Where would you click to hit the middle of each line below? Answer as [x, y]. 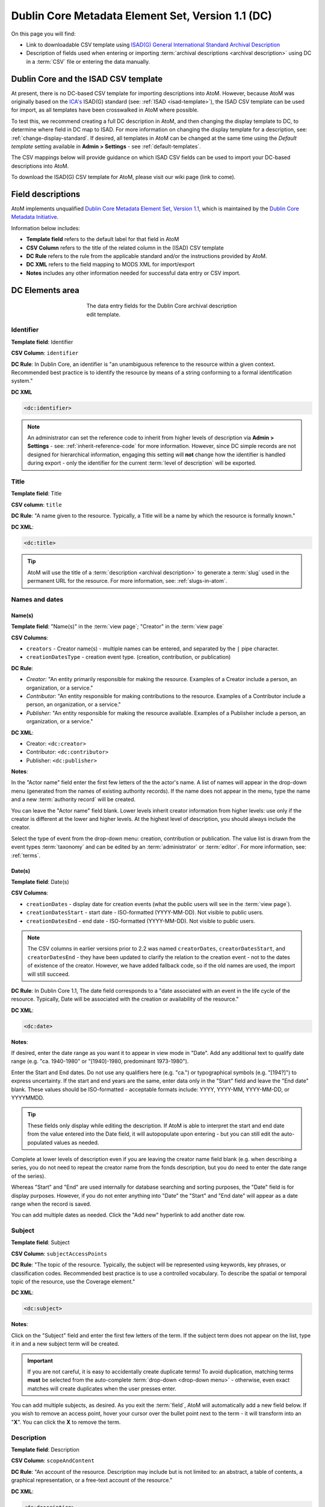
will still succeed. [49, 974]
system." [22, 381]
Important [40, 1361]
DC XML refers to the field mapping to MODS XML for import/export [110, 265]
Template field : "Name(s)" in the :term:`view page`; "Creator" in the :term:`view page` [118, 626]
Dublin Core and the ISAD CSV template [87, 79]
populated [40, 1142]
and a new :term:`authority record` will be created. [73, 799]
